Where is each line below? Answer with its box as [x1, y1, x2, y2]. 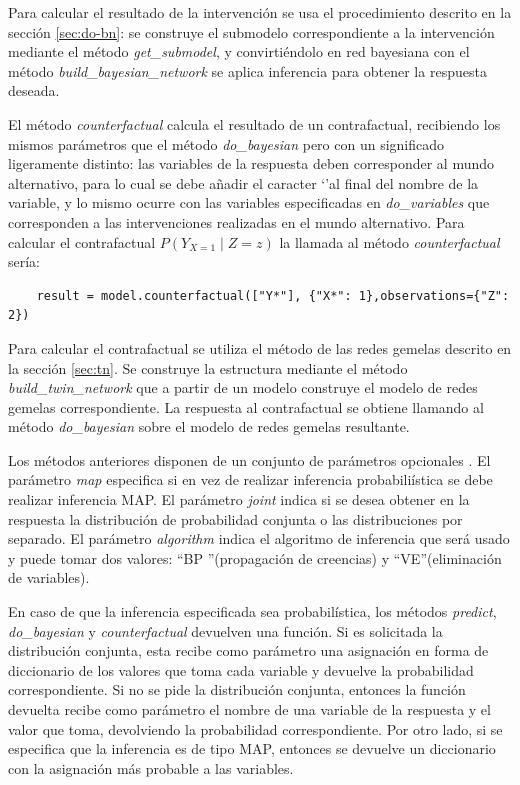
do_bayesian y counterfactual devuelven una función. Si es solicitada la [8, 620, 443, 641]
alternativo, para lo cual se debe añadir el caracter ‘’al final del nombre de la [8, 172, 479, 193]
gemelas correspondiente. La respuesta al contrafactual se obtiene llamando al [8, 396, 484, 417]
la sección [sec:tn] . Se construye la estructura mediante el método [8, 357, 408, 378]
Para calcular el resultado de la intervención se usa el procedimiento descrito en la [8, 2, 512, 22]
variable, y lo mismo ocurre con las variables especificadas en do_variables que [8, 192, 490, 213]
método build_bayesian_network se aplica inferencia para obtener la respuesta [8, 60, 487, 81]
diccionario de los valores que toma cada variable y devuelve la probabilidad [8, 659, 474, 680]
